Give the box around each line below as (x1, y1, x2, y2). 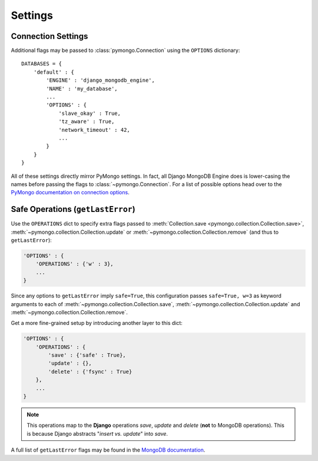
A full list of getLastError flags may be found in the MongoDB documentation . (11, 446, 206, 453)
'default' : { (33, 68, 75, 75)
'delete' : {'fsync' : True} (48, 368, 132, 375)
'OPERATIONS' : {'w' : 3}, (35, 261, 114, 267)
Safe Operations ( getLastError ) (11, 204, 135, 214)
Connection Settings (11, 31, 88, 41)
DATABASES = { (21, 61, 62, 67)
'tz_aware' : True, (58, 118, 115, 125)
